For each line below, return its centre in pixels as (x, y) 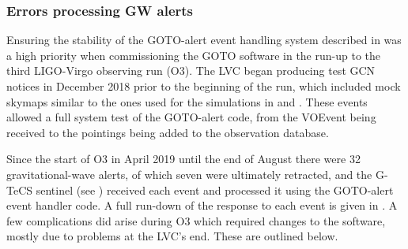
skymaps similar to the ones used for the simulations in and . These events (187, 101)
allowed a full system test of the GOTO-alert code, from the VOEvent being (191, 117)
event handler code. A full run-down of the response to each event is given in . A (202, 205)
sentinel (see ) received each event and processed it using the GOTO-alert (215, 190)
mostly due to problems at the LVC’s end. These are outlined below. (172, 236)
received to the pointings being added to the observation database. (168, 132)
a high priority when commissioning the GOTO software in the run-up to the (194, 55)
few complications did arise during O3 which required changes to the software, (196, 220)
